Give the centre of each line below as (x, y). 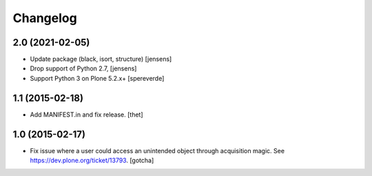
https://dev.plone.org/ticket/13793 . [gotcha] (92, 160)
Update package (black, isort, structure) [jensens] (101, 59)
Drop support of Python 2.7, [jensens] (83, 68)
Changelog (45, 18)
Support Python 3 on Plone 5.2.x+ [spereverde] (97, 78)
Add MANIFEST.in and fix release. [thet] (87, 115)
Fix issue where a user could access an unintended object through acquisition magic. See (157, 150)
